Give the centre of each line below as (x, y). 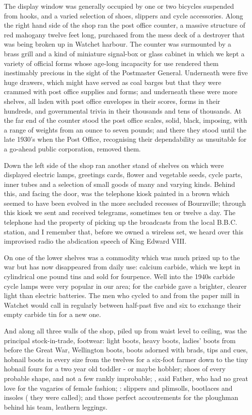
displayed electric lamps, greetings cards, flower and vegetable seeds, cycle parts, (123, 174)
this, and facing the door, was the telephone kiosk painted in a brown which (117, 193)
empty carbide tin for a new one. (53, 314)
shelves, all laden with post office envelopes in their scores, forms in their (112, 101)
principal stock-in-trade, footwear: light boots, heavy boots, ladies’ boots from (120, 340)
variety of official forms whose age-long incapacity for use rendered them (111, 63)
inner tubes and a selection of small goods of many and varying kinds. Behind (120, 184)
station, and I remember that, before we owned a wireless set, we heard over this (124, 231)
